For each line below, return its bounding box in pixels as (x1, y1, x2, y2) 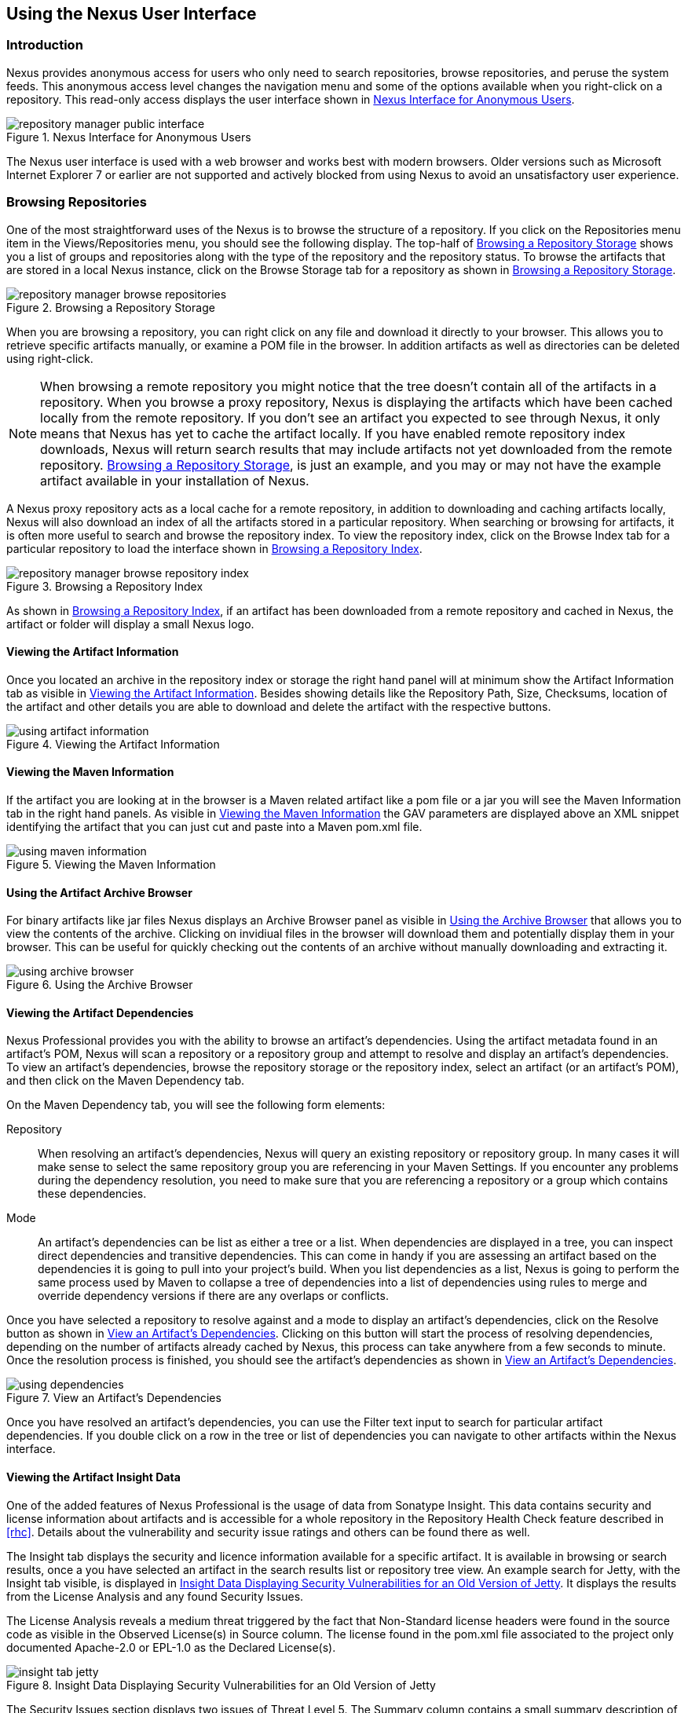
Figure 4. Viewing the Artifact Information (6, 737, 220, 751)
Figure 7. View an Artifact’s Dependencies (6, 1391, 221, 1405)
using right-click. (6, 351, 93, 365)
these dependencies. (38, 1187, 147, 1201)
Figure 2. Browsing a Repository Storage (6, 300, 215, 314)
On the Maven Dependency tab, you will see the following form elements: (6, 1098, 386, 1112)
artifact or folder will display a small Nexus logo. (6, 617, 254, 631)
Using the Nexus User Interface (6, 4, 257, 24)
